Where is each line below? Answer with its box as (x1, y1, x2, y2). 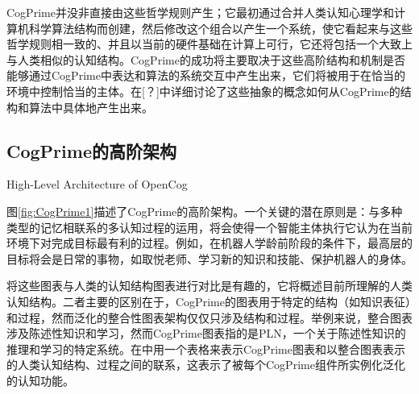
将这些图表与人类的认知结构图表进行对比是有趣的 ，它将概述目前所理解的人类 (6, 277, 413, 294)
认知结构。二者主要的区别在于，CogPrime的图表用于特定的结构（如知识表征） (6, 292, 411, 309)
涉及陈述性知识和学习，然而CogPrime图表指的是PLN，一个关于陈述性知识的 (6, 325, 406, 342)
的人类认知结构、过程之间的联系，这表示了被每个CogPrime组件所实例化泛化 (6, 356, 405, 373)
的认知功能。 (6, 371, 74, 388)
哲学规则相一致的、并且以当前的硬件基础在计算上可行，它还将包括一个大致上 (6, 35, 413, 52)
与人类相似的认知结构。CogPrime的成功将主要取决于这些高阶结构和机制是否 (6, 51, 405, 68)
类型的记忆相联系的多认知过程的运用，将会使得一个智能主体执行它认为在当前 (6, 218, 413, 235)
